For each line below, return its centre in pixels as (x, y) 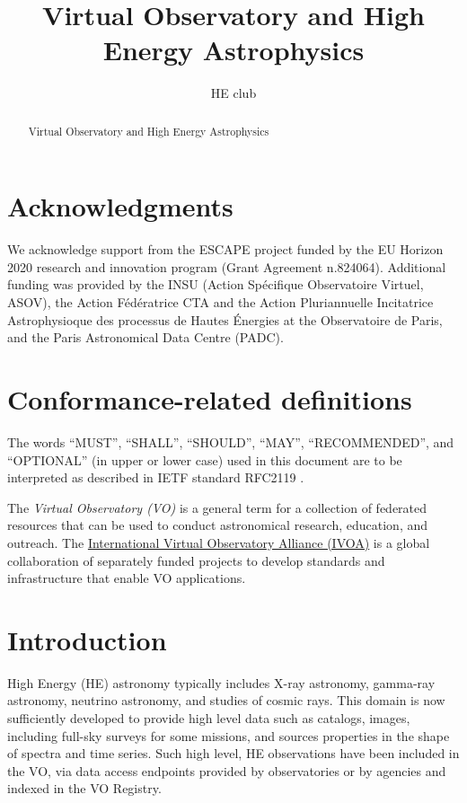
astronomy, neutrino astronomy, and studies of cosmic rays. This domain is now (226, 700)
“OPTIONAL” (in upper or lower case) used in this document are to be (205, 459)
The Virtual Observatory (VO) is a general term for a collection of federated (217, 507)
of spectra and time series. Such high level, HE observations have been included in (233, 753)
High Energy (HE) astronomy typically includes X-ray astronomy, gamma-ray (221, 682)
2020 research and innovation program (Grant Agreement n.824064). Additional (227, 266)
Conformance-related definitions (210, 399)
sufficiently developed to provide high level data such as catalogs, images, (209, 718)
